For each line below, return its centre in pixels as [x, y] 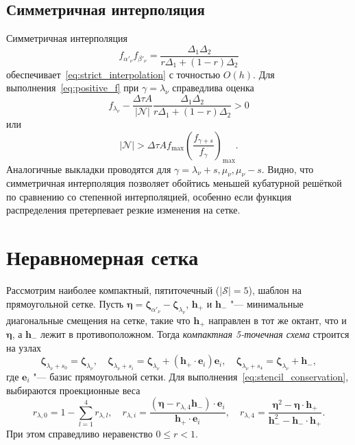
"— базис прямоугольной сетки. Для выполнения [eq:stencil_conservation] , [191, 376]
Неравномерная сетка [102, 257]
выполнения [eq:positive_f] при [73, 88]
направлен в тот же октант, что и [278, 320]
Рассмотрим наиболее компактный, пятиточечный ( [113, 290]
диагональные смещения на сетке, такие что [98, 320]
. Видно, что [287, 169]
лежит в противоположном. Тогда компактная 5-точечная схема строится [195, 334]
